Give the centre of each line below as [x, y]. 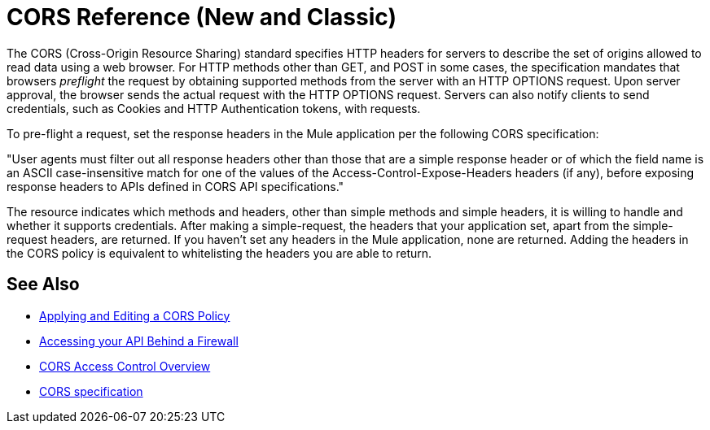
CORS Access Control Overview [125, 366]
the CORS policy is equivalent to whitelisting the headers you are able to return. [219, 253]
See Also [43, 284]
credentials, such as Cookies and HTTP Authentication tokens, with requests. [214, 108]
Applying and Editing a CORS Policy [135, 315]
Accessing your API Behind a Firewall [139, 341]
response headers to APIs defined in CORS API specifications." [175, 186]
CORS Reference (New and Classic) [202, 17]
